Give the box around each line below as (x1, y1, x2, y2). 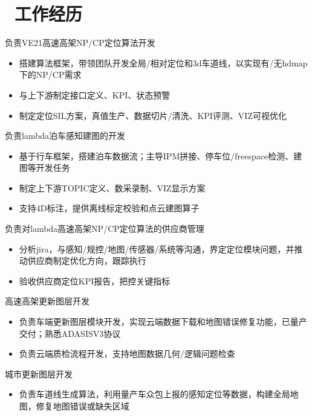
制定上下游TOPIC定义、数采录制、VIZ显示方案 (19, 181, 206, 194)
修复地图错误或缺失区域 (36, 400, 129, 412)
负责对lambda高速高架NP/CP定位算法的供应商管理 (5, 222, 204, 235)
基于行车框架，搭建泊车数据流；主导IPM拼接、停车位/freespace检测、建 (19, 149, 302, 162)
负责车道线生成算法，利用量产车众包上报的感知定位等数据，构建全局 (19, 388, 290, 400)
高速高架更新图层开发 (5, 295, 89, 307)
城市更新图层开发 (5, 367, 73, 380)
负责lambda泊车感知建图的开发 (5, 129, 126, 142)
